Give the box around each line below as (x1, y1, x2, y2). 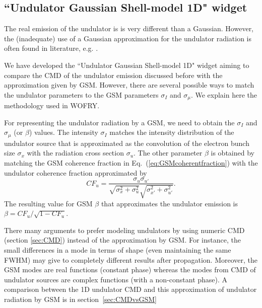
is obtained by (211, 147, 254, 158)
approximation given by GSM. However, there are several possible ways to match (4, 80, 254, 90)
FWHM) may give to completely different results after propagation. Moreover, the (4, 254, 258, 265)
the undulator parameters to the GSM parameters (4, 89, 159, 100)
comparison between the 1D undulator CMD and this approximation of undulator (4, 284, 257, 294)
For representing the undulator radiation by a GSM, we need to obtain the (4, 117, 235, 127)
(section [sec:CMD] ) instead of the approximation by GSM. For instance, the (4, 235, 241, 245)
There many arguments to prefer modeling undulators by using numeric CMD (4, 224, 245, 235)
